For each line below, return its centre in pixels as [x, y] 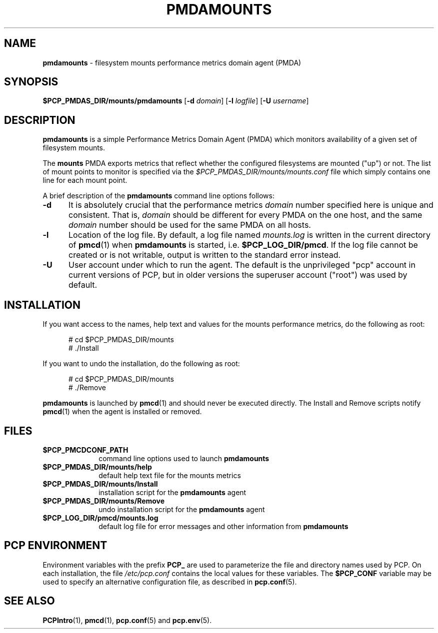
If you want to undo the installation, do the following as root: [141, 364]
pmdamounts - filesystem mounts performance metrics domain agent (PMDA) [172, 62]
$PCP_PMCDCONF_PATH [85, 450]
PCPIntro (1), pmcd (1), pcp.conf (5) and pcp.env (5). [127, 620]
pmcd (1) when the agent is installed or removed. [122, 412]
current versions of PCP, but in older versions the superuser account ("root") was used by [238, 275]
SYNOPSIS [31, 82]
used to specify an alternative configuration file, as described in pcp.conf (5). [170, 582]
